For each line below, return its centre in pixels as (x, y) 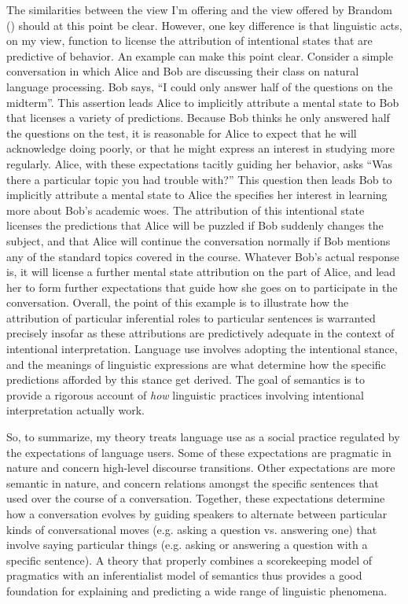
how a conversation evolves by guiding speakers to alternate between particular (197, 514)
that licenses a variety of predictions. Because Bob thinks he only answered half (198, 118)
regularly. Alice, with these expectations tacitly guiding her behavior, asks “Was (199, 163)
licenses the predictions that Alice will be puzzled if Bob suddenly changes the (195, 225)
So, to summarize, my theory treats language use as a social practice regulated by (203, 437)
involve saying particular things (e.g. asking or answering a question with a (187, 545)
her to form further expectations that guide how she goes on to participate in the (202, 287)
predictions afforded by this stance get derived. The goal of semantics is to (186, 379)
